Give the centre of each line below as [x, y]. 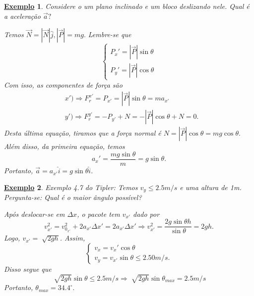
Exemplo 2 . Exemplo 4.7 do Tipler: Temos [71, 187]
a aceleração [22, 16]
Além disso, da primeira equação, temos [64, 146]
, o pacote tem [98, 214]
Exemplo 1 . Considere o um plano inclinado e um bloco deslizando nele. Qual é [127, 6]
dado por [146, 214]
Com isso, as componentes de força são [63, 84]
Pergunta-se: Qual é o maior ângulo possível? [73, 197]
